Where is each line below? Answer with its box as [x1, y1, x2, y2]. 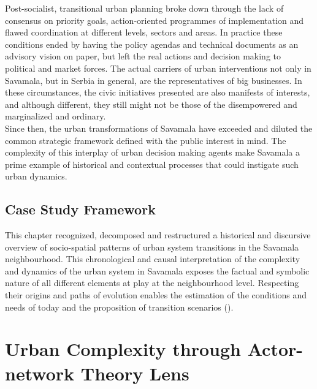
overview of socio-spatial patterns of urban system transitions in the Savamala [5, 240, 299, 253]
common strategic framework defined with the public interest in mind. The [5, 134, 286, 146]
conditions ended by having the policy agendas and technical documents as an [5, 37, 299, 50]
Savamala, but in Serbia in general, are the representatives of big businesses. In [5, 74, 302, 86]
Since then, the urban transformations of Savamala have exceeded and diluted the [5, 121, 313, 134]
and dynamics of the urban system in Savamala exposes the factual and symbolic [5, 264, 310, 277]
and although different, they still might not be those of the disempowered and [5, 97, 297, 110]
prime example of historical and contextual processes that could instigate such [5, 157, 299, 170]
